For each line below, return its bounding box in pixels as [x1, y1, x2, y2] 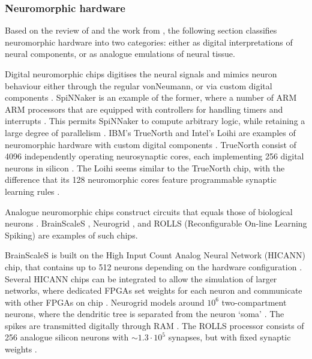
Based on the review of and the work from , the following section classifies [5, 24, 277, 37]
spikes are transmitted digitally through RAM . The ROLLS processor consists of [5, 319, 304, 331]
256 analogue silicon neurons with [5, 331, 129, 343]
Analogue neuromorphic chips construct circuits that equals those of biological [5, 205, 293, 218]
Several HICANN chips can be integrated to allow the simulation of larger [5, 272, 277, 285]
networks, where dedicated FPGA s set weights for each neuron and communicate [5, 284, 302, 297]
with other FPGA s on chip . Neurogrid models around [5, 295, 205, 308]
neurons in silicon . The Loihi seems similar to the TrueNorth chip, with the [5, 161, 285, 174]
